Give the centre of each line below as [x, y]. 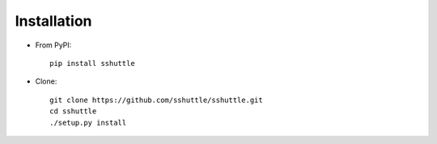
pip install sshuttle [92, 63]
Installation [53, 21]
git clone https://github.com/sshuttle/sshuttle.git [156, 100]
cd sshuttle [73, 111]
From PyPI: [53, 45]
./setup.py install [88, 122]
